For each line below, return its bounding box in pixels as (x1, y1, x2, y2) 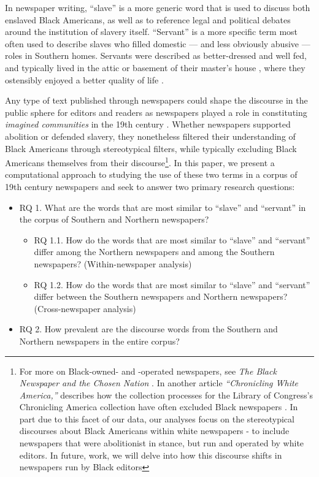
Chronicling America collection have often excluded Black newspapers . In (19, 400, 298, 413)
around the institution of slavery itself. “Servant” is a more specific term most (5, 25, 298, 38)
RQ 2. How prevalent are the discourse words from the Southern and (19, 322, 278, 335)
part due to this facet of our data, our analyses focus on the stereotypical (19, 412, 294, 425)
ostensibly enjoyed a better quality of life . (5, 73, 164, 86)
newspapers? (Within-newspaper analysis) (34, 257, 192, 270)
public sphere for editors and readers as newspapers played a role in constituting (5, 105, 307, 118)
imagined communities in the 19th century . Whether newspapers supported (5, 118, 291, 131)
